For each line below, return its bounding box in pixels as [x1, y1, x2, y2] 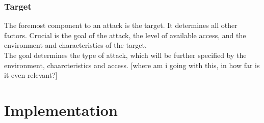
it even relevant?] [4, 70, 58, 80]
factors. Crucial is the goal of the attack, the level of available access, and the [4, 29, 246, 40]
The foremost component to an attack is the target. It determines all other [4, 20, 237, 30]
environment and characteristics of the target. [4, 40, 147, 50]
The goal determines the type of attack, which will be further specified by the [4, 50, 247, 60]
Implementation [4, 99, 118, 120]
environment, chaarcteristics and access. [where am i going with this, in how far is [4, 59, 260, 70]
